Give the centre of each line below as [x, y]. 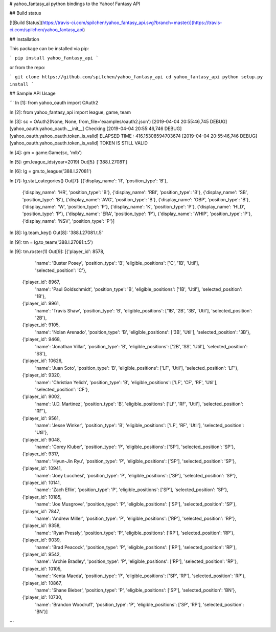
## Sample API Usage [32, 93]
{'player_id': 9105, [41, 325]
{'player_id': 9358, [41, 525]
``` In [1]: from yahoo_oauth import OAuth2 [54, 103]
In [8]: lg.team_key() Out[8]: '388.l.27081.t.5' [56, 233]
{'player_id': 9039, [42, 540]
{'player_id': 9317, [41, 454]
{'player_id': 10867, [42, 583]
